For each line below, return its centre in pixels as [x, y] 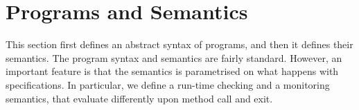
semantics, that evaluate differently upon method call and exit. [139, 98]
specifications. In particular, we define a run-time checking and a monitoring [168, 84]
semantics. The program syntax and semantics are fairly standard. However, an [174, 57]
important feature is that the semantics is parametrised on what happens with [172, 71]
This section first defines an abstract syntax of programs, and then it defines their [179, 44]
